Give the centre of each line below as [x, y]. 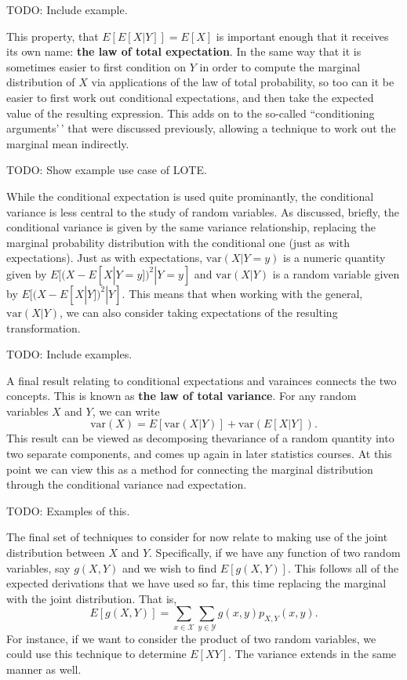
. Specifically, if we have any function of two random [275, 553]
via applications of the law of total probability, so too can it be [243, 82]
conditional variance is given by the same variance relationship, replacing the [191, 227]
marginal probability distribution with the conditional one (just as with [178, 242]
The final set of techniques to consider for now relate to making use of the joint [197, 537]
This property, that [53, 36]
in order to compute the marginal [280, 66]
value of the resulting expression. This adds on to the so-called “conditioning [191, 113]
